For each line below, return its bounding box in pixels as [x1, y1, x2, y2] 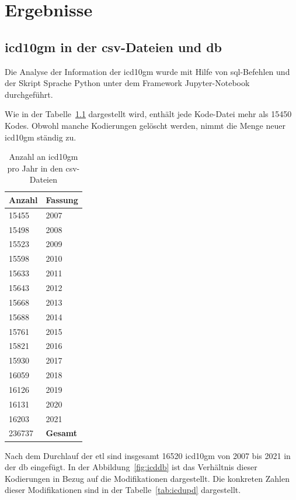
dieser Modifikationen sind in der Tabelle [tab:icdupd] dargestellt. [5, 484, 241, 496]
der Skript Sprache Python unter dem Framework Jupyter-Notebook [5, 77, 250, 89]
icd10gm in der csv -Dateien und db [5, 37, 222, 56]
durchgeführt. [5, 88, 53, 100]
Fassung [46, 193, 78, 206]
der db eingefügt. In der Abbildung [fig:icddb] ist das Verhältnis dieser [5, 461, 257, 473]
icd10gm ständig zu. [5, 131, 76, 143]
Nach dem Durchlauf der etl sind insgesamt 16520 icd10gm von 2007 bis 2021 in [5, 449, 291, 461]
